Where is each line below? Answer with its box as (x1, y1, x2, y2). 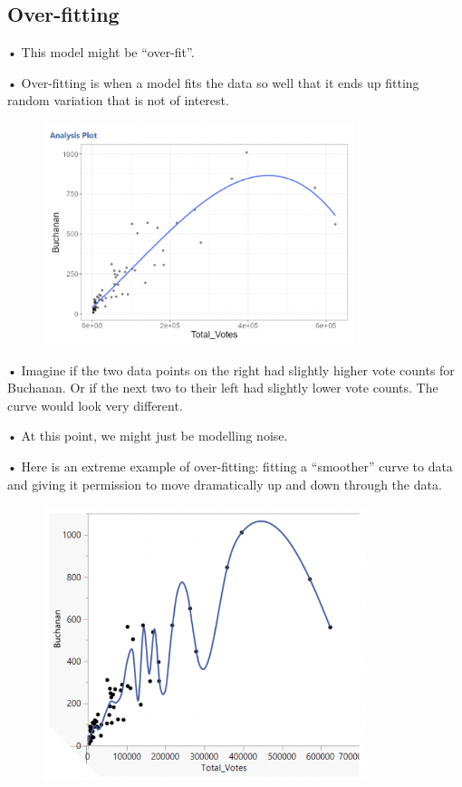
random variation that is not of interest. (7, 91, 229, 110)
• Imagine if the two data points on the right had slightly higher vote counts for (7, 360, 455, 379)
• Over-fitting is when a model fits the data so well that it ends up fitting (7, 73, 419, 92)
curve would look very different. (7, 395, 183, 414)
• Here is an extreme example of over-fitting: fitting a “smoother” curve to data (7, 456, 453, 475)
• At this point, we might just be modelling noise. (7, 426, 288, 445)
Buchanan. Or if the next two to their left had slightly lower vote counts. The (7, 378, 438, 397)
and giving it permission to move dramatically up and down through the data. (7, 474, 442, 493)
